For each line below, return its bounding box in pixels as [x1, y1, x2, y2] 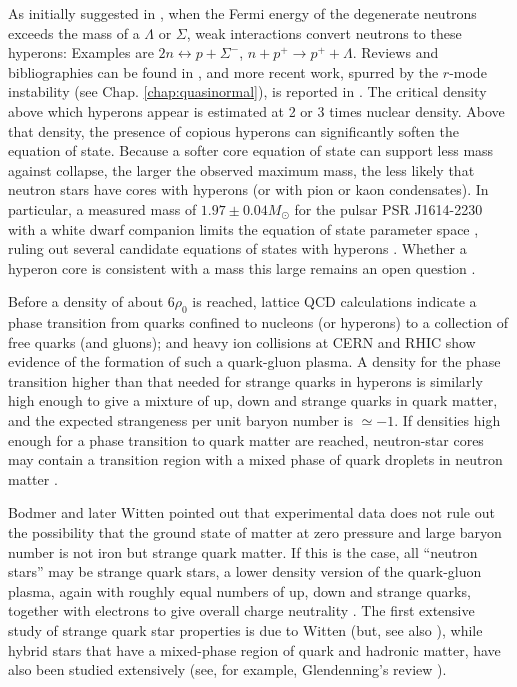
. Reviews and [352, 42, 439, 63]
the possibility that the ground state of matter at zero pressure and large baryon [8, 522, 502, 543]
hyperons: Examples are [8, 42, 154, 63]
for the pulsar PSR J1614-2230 [294, 198, 483, 219]
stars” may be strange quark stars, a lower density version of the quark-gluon [8, 561, 482, 582]
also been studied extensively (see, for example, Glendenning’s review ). [8, 659, 447, 680]
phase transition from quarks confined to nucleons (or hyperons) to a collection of [8, 312, 508, 333]
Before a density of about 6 [8, 291, 175, 312]
